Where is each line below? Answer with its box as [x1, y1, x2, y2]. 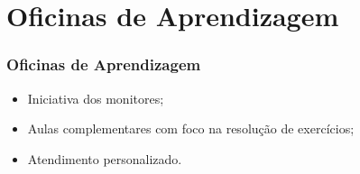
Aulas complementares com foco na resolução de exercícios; [27, 119, 355, 138]
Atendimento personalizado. [27, 149, 182, 168]
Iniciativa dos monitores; [27, 88, 164, 107]
